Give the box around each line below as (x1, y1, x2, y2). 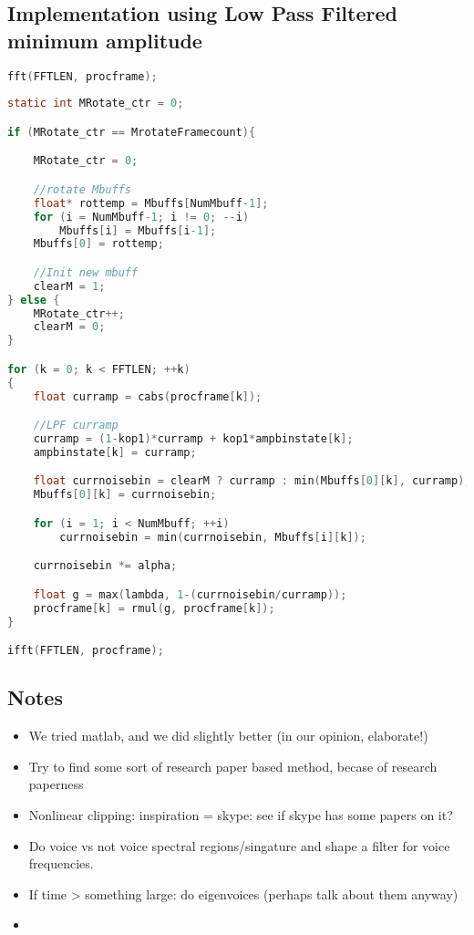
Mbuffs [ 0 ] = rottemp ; (33, 237, 164, 251)
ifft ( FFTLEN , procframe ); (7, 644, 164, 658)
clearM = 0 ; (33, 320, 106, 334)
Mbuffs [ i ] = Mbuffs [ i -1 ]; (59, 223, 217, 237)
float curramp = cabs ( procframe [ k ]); (33, 390, 263, 403)
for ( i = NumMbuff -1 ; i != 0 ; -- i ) (33, 210, 250, 223)
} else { (7, 293, 60, 306)
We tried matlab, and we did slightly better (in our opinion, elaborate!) (28, 726, 428, 745)
